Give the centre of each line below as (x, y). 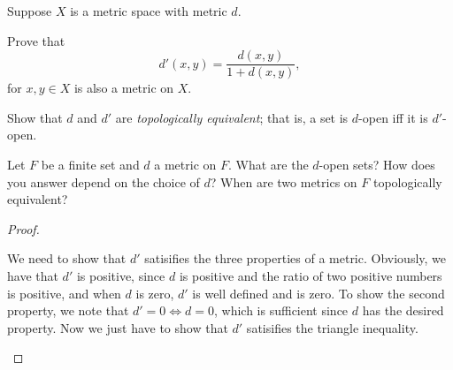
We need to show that (67, 258)
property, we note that (68, 310)
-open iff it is (393, 117)
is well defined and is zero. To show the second (319, 293)
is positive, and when (64, 293)
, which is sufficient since (281, 310)
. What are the (268, 165)
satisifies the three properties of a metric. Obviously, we (296, 258)
